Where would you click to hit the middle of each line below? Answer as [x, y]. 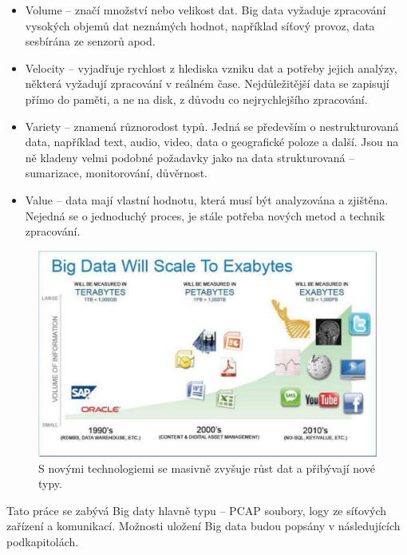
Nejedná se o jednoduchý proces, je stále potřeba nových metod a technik [205, 215]
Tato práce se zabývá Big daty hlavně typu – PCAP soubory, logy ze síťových [197, 510]
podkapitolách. [43, 542]
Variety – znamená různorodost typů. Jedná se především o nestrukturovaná [212, 126]
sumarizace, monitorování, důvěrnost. [116, 173]
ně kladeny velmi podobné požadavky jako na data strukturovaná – [190, 157]
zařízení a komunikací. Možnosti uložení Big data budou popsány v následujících [203, 526]
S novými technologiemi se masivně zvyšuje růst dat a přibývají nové [207, 468]
